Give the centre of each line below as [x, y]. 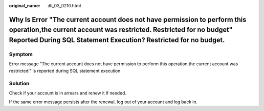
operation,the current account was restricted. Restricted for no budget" [121, 30]
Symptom [21, 54]
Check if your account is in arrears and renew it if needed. [68, 93]
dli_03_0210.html [64, 6]
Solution [19, 83]
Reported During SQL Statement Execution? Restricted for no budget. [117, 40]
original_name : [25, 6]
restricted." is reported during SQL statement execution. [65, 71]
